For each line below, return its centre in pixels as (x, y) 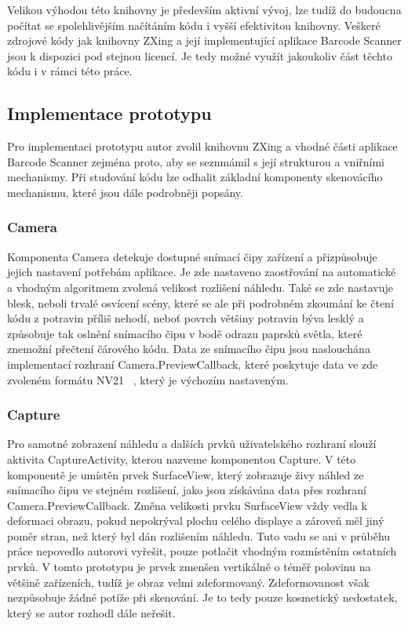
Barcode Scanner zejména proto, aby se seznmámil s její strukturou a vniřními (196, 161)
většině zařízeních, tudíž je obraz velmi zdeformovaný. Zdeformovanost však (188, 582)
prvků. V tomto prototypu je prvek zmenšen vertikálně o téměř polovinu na (189, 567)
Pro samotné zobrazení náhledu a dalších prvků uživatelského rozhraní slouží (192, 444)
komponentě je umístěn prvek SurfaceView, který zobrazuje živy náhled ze (186, 474)
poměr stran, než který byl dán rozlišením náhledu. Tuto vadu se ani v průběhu (199, 535)
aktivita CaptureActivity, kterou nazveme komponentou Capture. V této (182, 459)
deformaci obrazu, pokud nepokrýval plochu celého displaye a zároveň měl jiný (196, 520)
